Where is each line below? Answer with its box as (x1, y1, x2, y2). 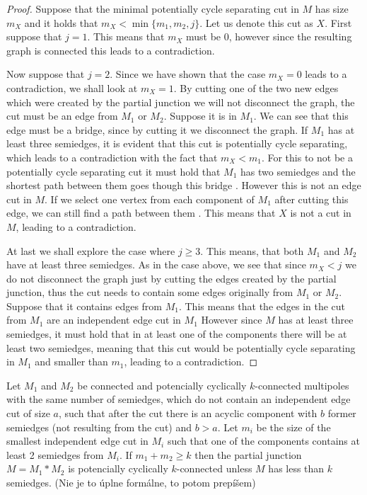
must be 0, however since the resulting (186, 29, 352, 44)
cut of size (6, 406, 50, 421)
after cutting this (274, 191, 349, 206)
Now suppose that (6, 67, 85, 81)
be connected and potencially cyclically (77, 377, 247, 392)
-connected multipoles (255, 377, 349, 392)
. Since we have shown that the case (110, 67, 266, 81)
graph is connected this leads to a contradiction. (6, 42, 215, 57)
